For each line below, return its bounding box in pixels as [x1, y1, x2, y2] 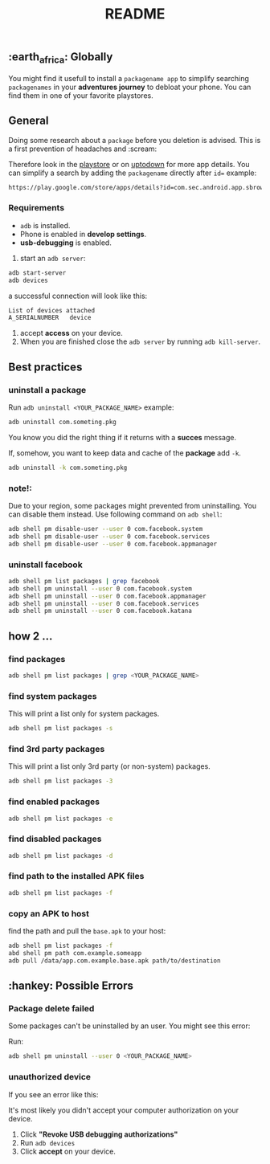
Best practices [8, 360, 83, 374]
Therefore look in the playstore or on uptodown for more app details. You [8, 159, 251, 169]
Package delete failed [8, 1003, 95, 1014]
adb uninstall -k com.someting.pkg [8, 464, 128, 472]
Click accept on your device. [19, 1146, 117, 1156]
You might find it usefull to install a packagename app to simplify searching [8, 73, 249, 83]
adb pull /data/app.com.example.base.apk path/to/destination [8, 957, 221, 965]
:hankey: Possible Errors [8, 979, 134, 993]
